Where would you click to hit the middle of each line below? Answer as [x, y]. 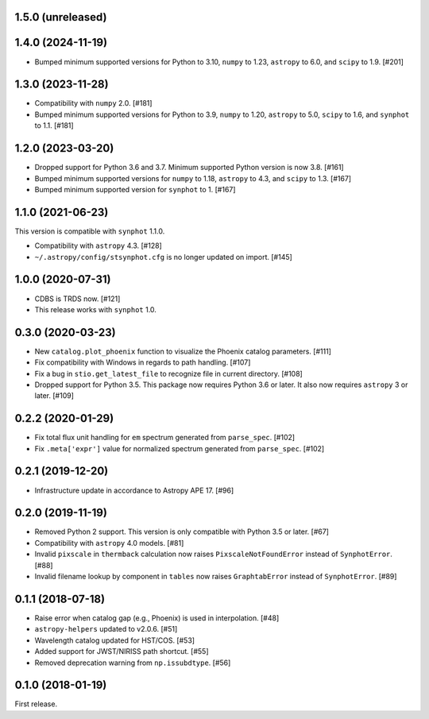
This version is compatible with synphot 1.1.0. [90, 231]
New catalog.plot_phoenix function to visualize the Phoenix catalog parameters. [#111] [183, 351]
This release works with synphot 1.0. [95, 309]
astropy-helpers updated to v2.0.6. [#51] [106, 629]
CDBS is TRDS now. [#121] [77, 299]
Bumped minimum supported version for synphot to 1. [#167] [135, 189]
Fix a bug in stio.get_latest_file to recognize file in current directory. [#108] [169, 373]
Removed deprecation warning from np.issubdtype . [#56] [133, 663]
